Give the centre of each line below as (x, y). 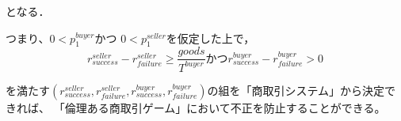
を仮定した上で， (210, 38)
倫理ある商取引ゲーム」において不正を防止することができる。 (225, 107)
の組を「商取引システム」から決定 (296, 90)
